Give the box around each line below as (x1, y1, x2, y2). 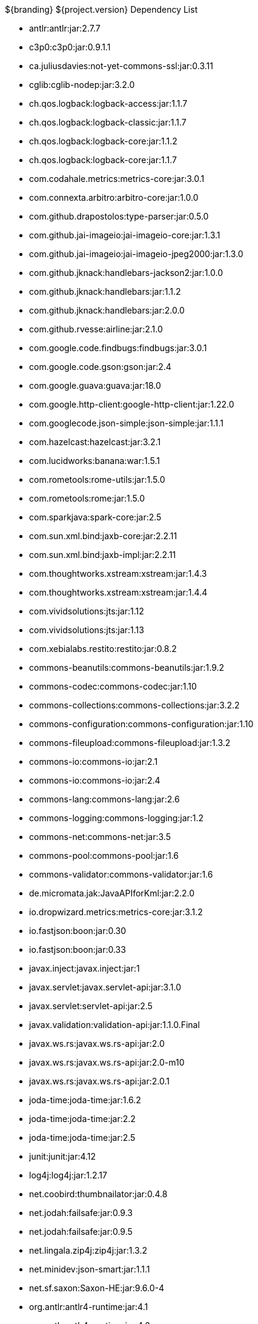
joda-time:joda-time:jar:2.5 (29, 1132, 136, 1143)
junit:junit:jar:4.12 (29, 1151, 96, 1161)
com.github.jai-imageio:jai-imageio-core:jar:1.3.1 (29, 230, 220, 240)
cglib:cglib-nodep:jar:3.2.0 (29, 79, 135, 90)
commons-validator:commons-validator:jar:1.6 (29, 869, 213, 879)
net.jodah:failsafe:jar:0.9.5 (29, 1226, 133, 1237)
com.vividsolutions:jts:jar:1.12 (29, 606, 144, 616)
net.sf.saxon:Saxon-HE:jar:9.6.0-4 (29, 1283, 165, 1293)
